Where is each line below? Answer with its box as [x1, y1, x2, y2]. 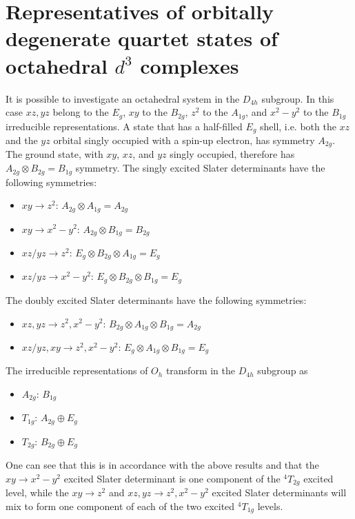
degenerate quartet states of [6, 24, 278, 52]
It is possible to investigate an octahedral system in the [6, 91, 240, 105]
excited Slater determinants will [212, 485, 347, 500]
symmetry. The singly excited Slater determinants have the [75, 161, 325, 175]
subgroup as [257, 363, 308, 378]
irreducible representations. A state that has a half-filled [6, 119, 243, 133]
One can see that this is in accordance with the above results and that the [6, 458, 319, 472]
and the [6, 133, 38, 147]
